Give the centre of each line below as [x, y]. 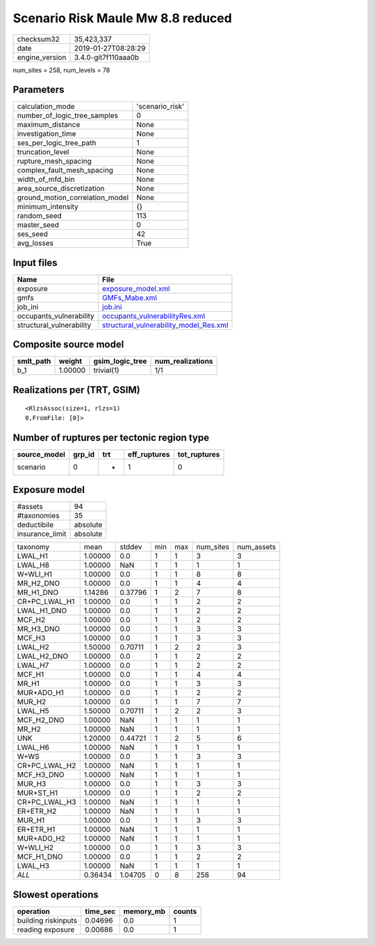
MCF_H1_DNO [40, 857]
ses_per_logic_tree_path [57, 143]
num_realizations [184, 361]
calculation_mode [46, 106]
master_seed [38, 225]
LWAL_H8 [33, 565]
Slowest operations [56, 895]
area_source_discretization [61, 189]
